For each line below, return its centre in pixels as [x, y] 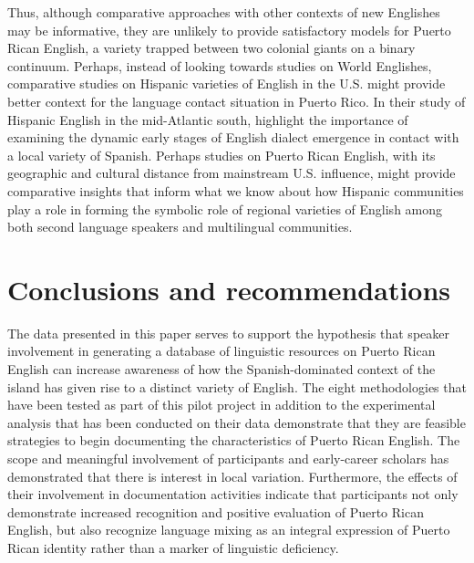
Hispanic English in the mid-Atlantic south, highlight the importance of [208, 119]
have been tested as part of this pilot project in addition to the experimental [222, 405]
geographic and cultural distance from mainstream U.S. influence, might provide [232, 173]
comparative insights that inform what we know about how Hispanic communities [236, 190]
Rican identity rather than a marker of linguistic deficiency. [173, 547]
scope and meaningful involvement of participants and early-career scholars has [228, 458]
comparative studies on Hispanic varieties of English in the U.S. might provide [227, 83]
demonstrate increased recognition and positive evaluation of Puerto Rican [216, 511]
